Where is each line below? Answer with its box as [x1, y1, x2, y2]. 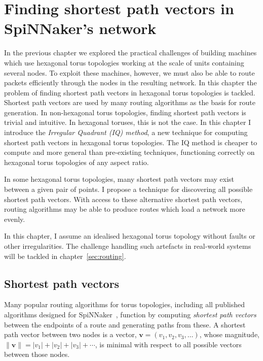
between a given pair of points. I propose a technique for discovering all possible [4, 184, 253, 194]
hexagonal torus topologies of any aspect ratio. [4, 156, 149, 167]
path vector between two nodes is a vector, [4, 329, 137, 340]
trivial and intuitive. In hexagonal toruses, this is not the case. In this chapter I [4, 117, 251, 127]
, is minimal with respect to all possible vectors [95, 339, 242, 349]
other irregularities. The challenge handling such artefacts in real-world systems [4, 241, 251, 251]
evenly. [4, 213, 25, 224]
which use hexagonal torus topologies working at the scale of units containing [4, 57, 244, 68]
